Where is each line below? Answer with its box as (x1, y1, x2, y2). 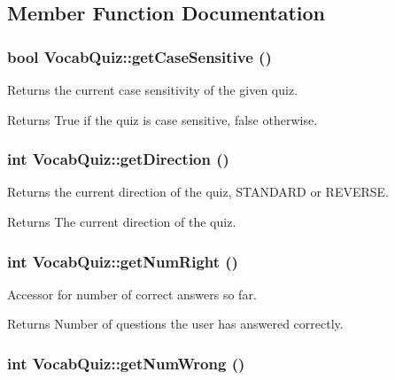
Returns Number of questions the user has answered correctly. (7, 314, 344, 333)
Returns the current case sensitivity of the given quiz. (7, 81, 298, 98)
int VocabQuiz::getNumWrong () (7, 352, 245, 374)
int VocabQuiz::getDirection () (7, 148, 229, 170)
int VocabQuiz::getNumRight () (7, 250, 238, 272)
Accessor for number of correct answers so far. (7, 284, 257, 303)
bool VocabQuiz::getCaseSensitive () (7, 45, 272, 67)
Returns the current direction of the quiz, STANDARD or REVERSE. (7, 182, 390, 201)
